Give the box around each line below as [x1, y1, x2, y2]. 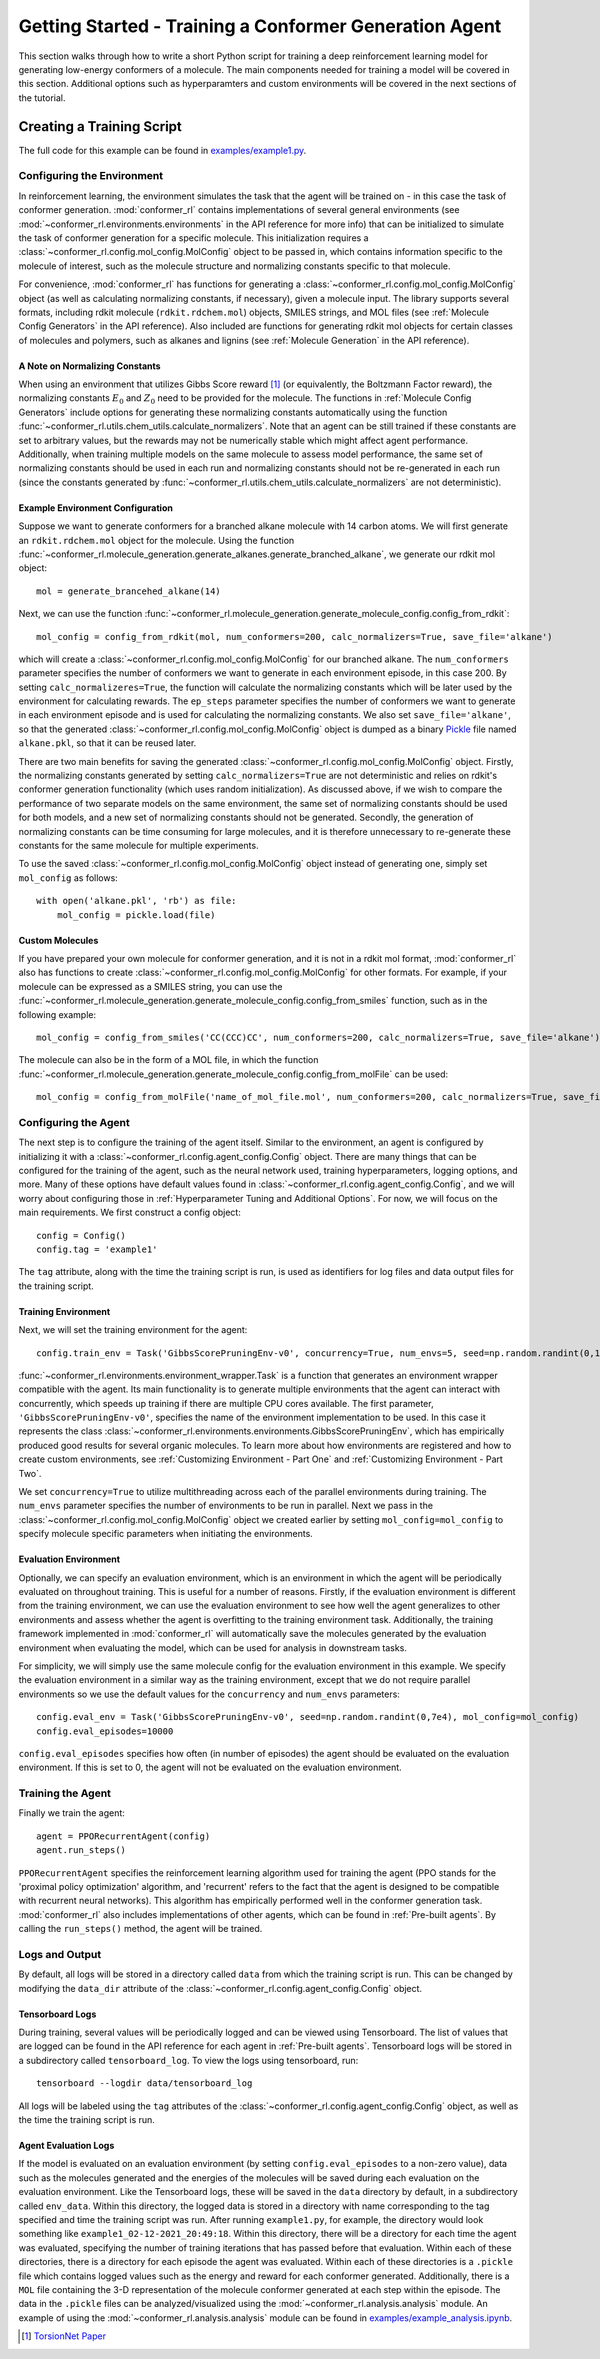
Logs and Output [18, 1947, 102, 1961]
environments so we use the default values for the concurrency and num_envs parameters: [18, 1688, 400, 1700]
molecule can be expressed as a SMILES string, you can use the [18, 980, 283, 992]
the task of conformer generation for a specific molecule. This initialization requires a [18, 231, 369, 244]
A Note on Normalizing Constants [18, 360, 161, 372]
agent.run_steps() [36, 1845, 127, 1856]
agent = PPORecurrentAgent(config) [36, 1830, 211, 1842]
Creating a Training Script [18, 118, 182, 135]
